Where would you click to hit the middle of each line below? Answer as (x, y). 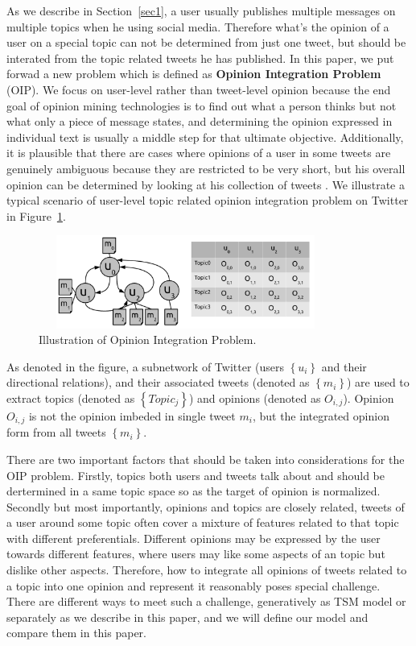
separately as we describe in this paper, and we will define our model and (187, 617)
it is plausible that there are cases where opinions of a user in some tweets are (199, 153)
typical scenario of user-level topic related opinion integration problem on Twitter (208, 200)
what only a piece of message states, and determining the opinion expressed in (200, 121)
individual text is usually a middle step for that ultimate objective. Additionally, (205, 137)
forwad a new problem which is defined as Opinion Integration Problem (194, 74)
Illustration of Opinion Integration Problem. (148, 340)
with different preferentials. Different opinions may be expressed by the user (194, 538)
